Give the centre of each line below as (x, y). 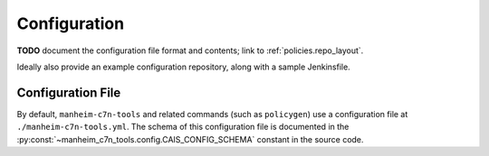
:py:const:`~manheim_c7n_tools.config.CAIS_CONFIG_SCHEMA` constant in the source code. (190, 139)
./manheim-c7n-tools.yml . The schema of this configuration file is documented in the (183, 127)
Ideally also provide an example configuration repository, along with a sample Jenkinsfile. (183, 67)
